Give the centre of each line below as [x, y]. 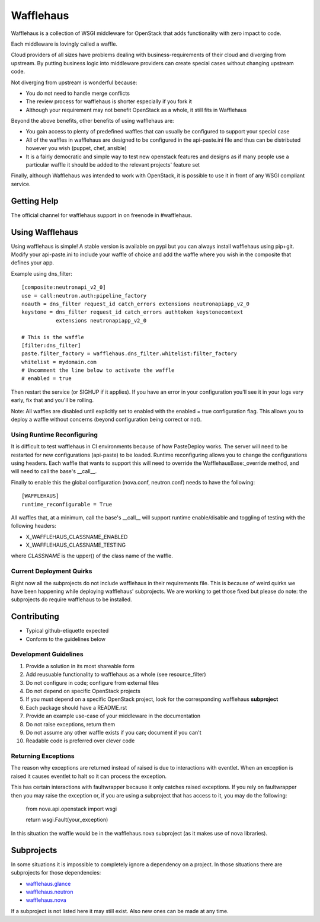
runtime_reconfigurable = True [67, 504]
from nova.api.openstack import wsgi [71, 809]
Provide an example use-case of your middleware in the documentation [113, 716]
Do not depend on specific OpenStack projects [83, 691]
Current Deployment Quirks [52, 571]
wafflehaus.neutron [49, 892]
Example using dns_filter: [41, 273]
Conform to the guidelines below [66, 639]
